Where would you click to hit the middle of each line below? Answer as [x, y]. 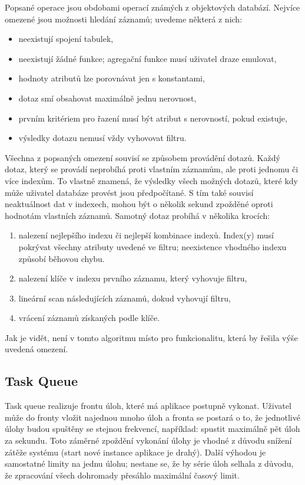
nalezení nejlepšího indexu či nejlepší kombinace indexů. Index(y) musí [146, 235]
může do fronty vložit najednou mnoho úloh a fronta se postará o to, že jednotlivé [152, 417]
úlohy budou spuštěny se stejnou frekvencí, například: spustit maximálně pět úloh [152, 429]
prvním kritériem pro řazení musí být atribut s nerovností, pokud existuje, [153, 118]
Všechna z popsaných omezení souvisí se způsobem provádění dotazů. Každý [142, 157]
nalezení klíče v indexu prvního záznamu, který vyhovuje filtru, [133, 278]
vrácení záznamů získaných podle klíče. [89, 318]
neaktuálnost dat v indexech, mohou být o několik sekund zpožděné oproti [139, 204]
